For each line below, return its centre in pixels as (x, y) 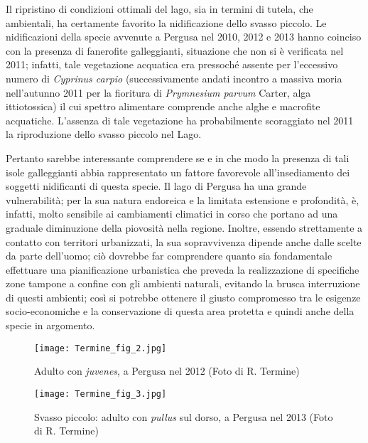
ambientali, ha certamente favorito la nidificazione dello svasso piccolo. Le (166, 22)
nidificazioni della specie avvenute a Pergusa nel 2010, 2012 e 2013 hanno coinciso (184, 37)
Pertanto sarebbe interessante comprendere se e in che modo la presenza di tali (178, 158)
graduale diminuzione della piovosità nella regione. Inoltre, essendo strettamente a (184, 227)
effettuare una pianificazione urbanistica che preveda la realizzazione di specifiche (183, 269)
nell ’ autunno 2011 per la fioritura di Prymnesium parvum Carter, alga (158, 92)
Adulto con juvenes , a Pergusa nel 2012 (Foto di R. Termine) (167, 371)
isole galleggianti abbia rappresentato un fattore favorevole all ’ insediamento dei (178, 172)
